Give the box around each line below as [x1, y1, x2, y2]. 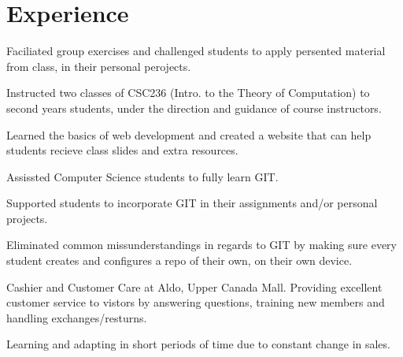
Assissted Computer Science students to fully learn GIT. [6, 168, 279, 184]
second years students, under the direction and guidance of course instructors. [6, 99, 382, 116]
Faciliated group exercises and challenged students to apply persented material [6, 43, 386, 59]
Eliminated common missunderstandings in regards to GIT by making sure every [6, 236, 397, 253]
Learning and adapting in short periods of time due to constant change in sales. [6, 336, 390, 352]
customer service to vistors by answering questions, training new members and [6, 294, 385, 311]
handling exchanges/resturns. [6, 309, 147, 325]
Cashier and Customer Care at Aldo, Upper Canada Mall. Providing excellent [6, 278, 383, 295]
